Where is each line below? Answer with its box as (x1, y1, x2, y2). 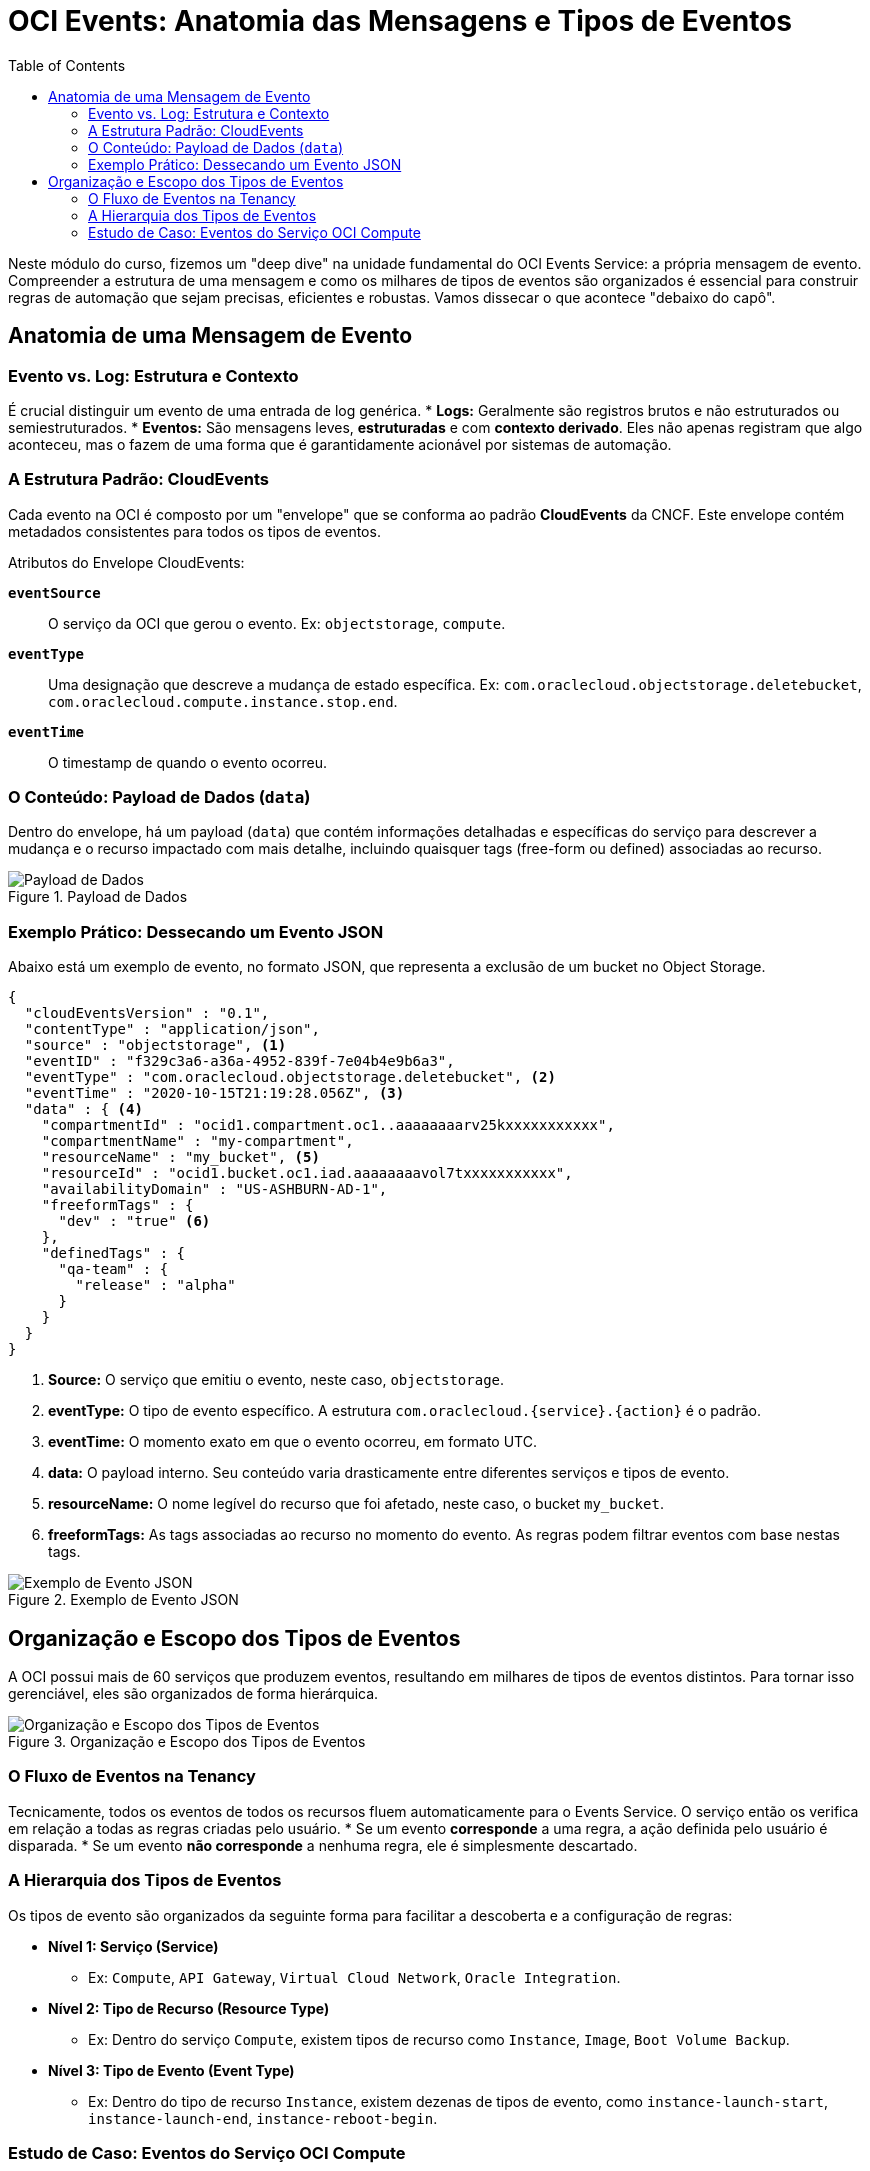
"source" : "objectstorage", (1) (24, 1037, 287, 1054)
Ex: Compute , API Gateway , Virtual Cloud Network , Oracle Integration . (88, 1968, 621, 1986)
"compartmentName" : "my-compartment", (41, 1133, 354, 1150)
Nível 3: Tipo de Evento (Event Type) (48, 2061, 295, 2079)
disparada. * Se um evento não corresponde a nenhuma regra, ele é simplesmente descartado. (8, 1836, 638, 1854)
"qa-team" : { (58, 1261, 169, 1278)
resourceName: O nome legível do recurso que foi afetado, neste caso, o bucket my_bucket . (48, 1495, 664, 1513)
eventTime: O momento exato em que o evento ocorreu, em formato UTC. (48, 1433, 537, 1451)
